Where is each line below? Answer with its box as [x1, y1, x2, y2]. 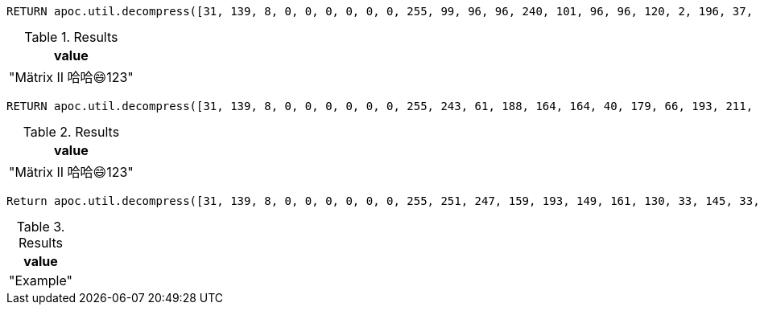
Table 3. [16, 219, 65, 235]
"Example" [9, 272, 73, 288]
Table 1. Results [24, 29, 118, 45]
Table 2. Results [23, 124, 120, 140]
